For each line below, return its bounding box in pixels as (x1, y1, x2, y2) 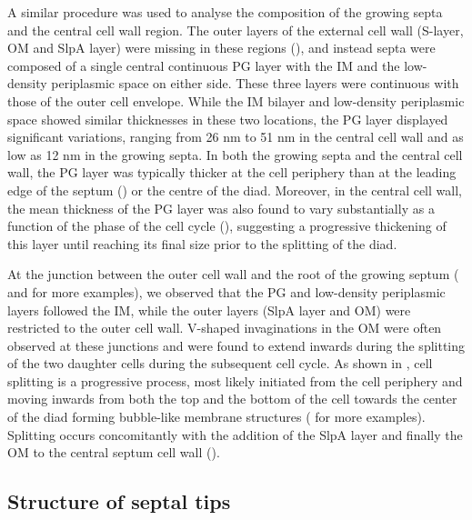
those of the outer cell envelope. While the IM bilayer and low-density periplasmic (7, 91, 465, 110)
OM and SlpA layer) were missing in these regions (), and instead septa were (7, 38, 436, 57)
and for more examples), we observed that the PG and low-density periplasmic (7, 282, 446, 301)
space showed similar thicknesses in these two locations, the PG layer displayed (7, 109, 448, 128)
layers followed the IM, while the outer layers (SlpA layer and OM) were (7, 300, 411, 319)
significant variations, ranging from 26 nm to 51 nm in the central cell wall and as (7, 127, 464, 146)
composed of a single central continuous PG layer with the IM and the (7, 55, 400, 75)
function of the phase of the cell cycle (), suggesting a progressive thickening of (7, 216, 447, 235)
